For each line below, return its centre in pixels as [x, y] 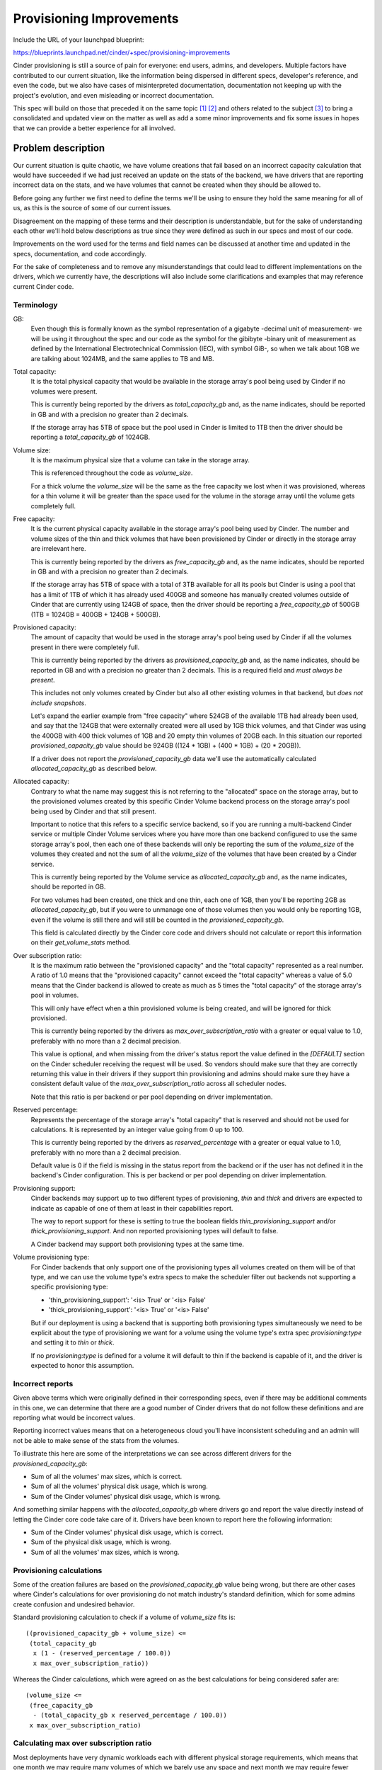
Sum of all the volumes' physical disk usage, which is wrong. [119, 1486]
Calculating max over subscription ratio [82, 1743]
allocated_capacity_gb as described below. [94, 769]
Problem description [59, 148]
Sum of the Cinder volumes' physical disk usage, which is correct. [127, 1532]
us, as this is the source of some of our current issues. [93, 208]
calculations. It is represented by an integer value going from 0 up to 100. [137, 1129]
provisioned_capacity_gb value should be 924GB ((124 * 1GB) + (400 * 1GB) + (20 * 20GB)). [166, 746]
